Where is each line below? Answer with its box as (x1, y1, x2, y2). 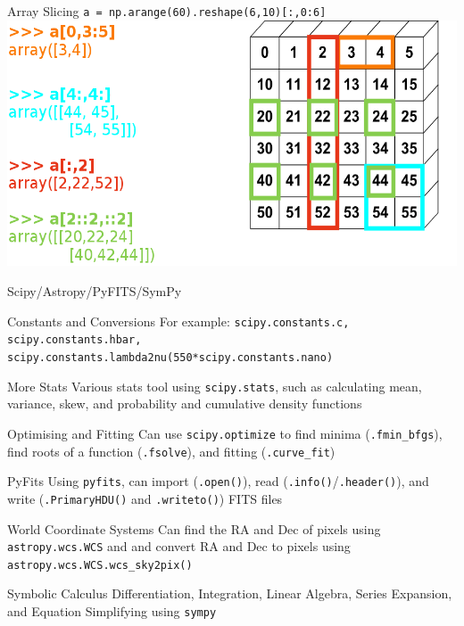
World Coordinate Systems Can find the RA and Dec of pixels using (7, 519, 381, 538)
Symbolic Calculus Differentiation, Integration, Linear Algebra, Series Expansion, (7, 584, 452, 603)
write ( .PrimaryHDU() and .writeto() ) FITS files (7, 489, 283, 507)
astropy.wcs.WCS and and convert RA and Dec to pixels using (7, 537, 351, 556)
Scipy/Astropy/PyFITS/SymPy (7, 282, 182, 301)
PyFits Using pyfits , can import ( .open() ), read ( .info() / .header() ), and (7, 472, 429, 490)
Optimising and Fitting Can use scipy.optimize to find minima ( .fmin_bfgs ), (7, 424, 443, 442)
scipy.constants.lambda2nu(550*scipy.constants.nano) (7, 350, 334, 364)
